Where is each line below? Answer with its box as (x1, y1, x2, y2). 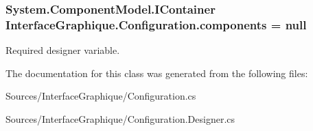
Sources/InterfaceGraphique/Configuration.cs (5, 89, 196, 103)
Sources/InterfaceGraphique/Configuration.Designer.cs (5, 111, 235, 126)
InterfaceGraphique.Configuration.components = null (5, 16, 307, 33)
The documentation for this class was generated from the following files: (5, 65, 308, 80)
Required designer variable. (5, 43, 120, 57)
